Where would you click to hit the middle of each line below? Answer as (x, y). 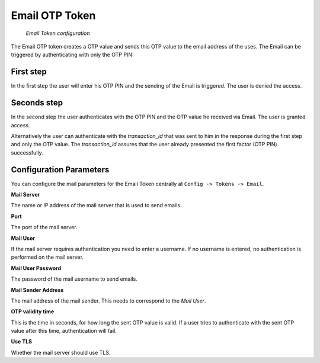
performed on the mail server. (47, 257)
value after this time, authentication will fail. (64, 331)
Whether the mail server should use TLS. (61, 352)
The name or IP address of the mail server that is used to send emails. (96, 205)
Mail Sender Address (37, 290)
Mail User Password (36, 268)
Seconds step (37, 103)
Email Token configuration (58, 33)
